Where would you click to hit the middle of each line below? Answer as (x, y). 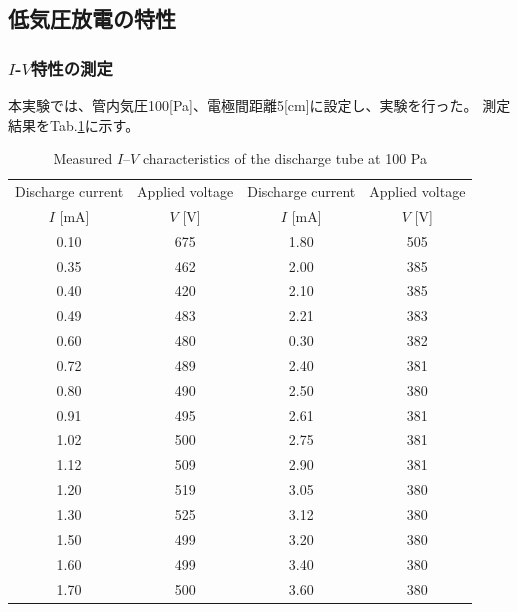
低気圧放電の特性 (92, 18)
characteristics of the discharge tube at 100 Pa (284, 158)
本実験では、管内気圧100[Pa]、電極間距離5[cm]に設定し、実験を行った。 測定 (259, 105)
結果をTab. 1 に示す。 (74, 124)
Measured (83, 158)
